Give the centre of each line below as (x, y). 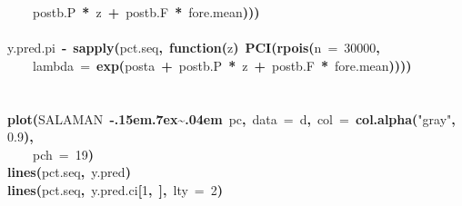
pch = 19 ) (63, 154)
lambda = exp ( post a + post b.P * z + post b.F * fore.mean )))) (222, 65)
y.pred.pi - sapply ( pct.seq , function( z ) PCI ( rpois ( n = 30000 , (194, 48)
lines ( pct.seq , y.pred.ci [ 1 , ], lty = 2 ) (115, 189)
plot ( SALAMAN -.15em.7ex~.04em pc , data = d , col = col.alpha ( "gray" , (231, 118)
